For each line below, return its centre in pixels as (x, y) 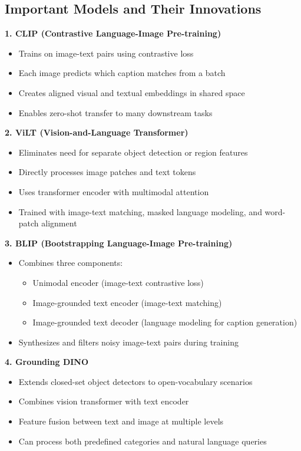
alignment (59, 223)
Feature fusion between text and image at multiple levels (121, 421)
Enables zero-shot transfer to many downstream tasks (115, 112)
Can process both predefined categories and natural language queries (143, 441)
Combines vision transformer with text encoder (104, 401)
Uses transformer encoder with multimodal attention (114, 191)
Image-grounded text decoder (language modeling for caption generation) (165, 322)
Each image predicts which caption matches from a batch (122, 73)
